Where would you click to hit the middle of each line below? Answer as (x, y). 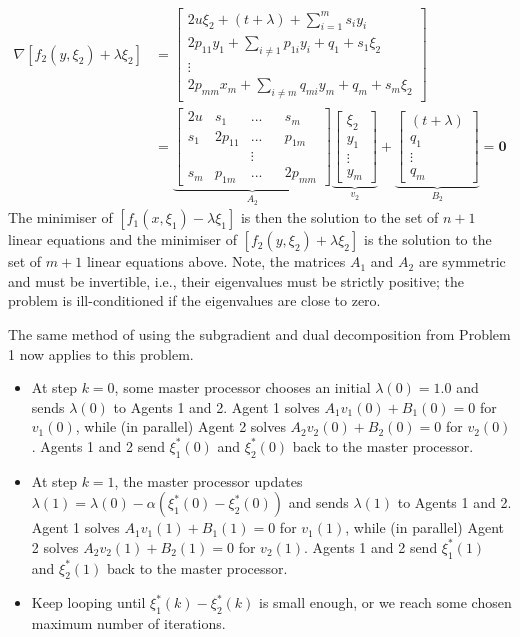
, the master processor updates (208, 480)
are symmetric (462, 261)
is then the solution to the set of (339, 217)
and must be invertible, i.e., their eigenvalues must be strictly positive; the (236, 280)
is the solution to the (427, 239)
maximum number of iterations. (128, 623)
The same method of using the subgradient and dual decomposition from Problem (259, 333)
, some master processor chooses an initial (242, 387)
